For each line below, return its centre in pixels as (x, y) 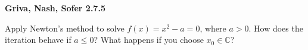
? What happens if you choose (149, 40)
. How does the (276, 28)
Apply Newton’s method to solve (65, 28)
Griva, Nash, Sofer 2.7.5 (55, 8)
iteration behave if (38, 40)
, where (213, 28)
